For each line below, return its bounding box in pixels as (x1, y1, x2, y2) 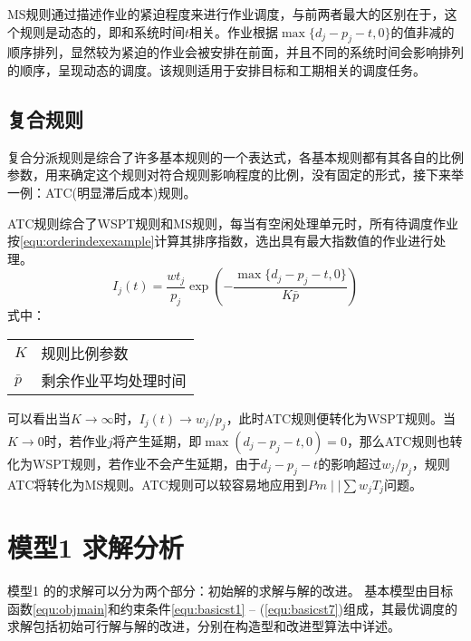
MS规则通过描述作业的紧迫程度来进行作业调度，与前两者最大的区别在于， (7, 5, 445, 23)
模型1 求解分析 (7, 529, 184, 566)
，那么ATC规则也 (346, 431, 450, 450)
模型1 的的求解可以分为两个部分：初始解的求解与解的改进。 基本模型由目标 (7, 581, 454, 600)
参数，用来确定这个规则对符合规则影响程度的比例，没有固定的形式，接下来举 (7, 165, 464, 184)
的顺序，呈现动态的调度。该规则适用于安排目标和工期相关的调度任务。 (7, 60, 426, 79)
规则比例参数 (41, 342, 129, 364)
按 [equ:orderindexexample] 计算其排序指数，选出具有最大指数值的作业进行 (7, 231, 434, 250)
